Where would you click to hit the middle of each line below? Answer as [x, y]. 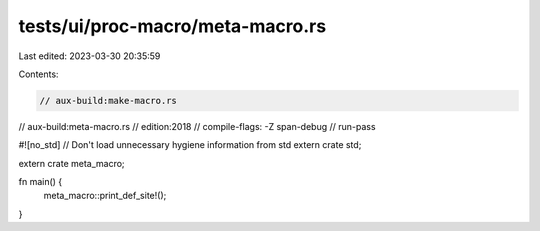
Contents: [38, 74]
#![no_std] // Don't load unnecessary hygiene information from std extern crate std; [190, 145]
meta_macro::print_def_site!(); [105, 196]
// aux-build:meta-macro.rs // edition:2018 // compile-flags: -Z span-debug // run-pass [197, 126]
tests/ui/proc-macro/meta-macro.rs [172, 26]
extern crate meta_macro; [71, 163]
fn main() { [40, 182]
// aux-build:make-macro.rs [108, 100]
